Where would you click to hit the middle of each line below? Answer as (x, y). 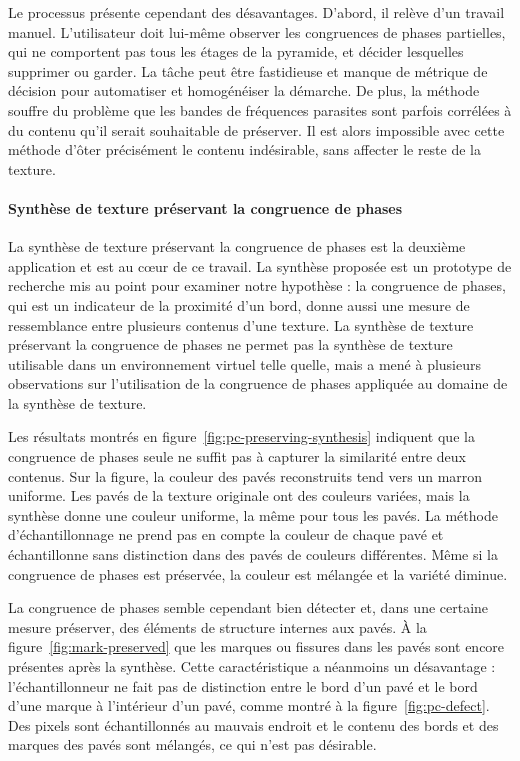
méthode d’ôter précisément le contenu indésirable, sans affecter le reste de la (245, 149)
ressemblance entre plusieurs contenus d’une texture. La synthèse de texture (241, 324)
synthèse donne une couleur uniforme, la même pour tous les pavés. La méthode (253, 514)
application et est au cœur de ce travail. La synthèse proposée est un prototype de (260, 265)
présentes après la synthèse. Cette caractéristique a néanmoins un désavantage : (252, 666)
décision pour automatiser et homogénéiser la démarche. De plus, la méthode (244, 90)
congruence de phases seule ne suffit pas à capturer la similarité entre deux (237, 456)
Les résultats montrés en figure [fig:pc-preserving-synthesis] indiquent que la (241, 436)
